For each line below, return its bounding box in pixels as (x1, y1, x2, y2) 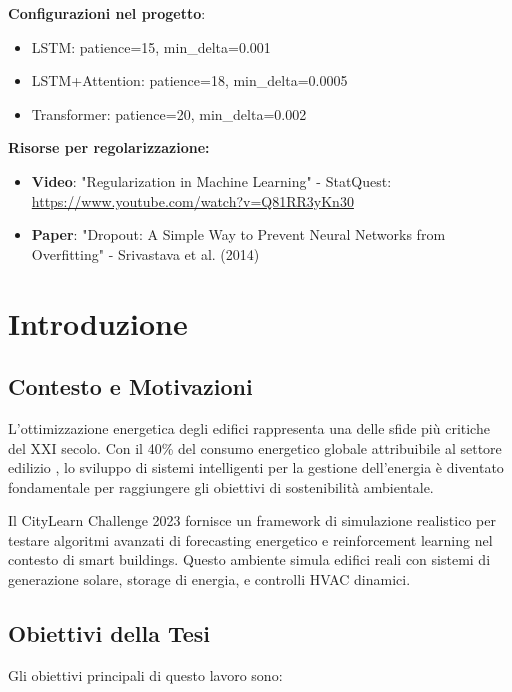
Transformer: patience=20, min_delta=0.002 (31, 103, 307, 124)
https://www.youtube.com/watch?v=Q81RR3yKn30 (31, 190, 354, 211)
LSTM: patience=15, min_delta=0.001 (31, 36, 271, 57)
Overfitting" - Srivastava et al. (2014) (31, 243, 260, 264)
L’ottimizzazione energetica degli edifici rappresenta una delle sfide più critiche (8, 417, 490, 438)
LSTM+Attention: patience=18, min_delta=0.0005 (31, 70, 348, 91)
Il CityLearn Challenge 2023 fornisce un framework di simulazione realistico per (8, 510, 496, 531)
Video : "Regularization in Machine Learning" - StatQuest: (31, 170, 392, 191)
